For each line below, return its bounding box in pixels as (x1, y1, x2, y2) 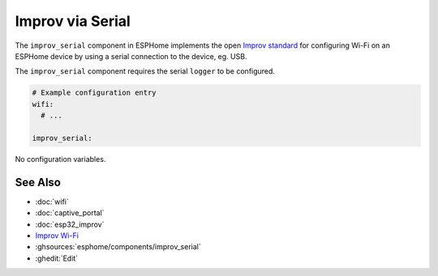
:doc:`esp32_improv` (35, 219, 105, 229)
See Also (15, 175, 61, 189)
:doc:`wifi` (35, 197, 69, 206)
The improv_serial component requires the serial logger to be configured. (15, 66, 276, 76)
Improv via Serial (15, 12, 131, 30)
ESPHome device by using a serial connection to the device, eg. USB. (15, 51, 247, 61)
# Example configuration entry (32, 88, 157, 97)
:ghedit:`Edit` (35, 253, 79, 263)
